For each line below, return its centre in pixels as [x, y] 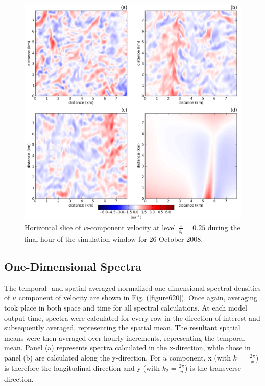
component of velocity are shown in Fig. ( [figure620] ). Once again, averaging [138, 298]
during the [224, 227]
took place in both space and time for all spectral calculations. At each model [126, 308]
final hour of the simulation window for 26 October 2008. [114, 239]
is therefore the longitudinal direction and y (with [82, 367]
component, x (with [200, 358]
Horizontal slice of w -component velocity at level [100, 227]
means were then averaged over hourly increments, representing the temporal [125, 337]
